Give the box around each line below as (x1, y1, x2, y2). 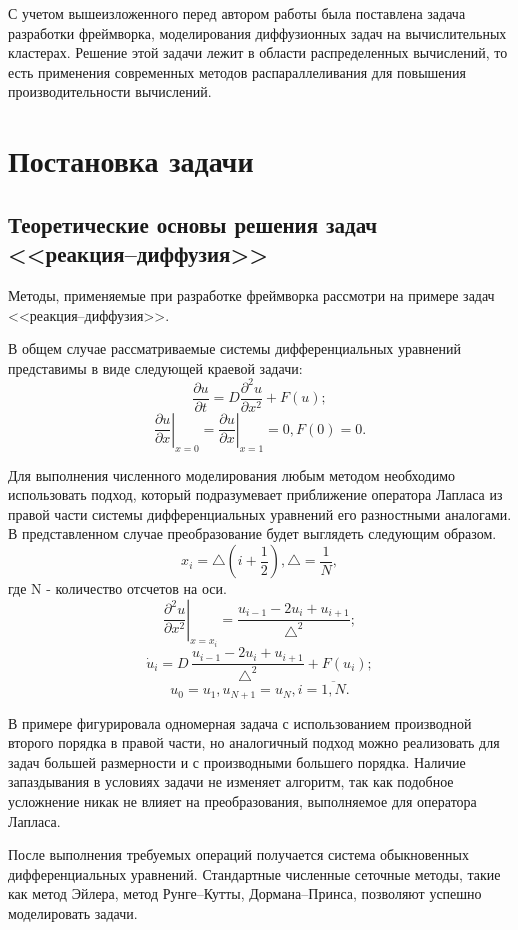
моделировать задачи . (8, 902, 138, 923)
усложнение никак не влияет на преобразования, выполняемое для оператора (8, 790, 477, 811)
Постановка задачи (8, 140, 254, 181)
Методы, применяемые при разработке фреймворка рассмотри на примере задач (8, 284, 495, 305)
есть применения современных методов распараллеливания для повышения (8, 61, 466, 82)
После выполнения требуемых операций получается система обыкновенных (8, 844, 469, 865)
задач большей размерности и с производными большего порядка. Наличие (8, 751, 466, 772)
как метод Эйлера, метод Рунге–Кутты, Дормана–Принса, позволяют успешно (8, 883, 482, 904)
